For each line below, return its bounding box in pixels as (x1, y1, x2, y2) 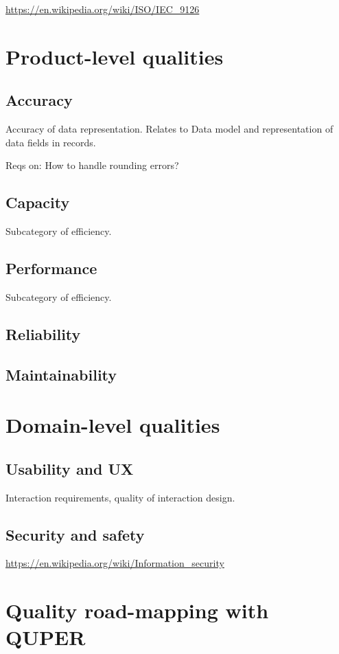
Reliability (5, 323, 81, 344)
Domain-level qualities (5, 411, 220, 439)
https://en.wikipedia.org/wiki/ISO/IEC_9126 (5, 2, 200, 16)
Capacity (5, 192, 70, 213)
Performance (5, 258, 97, 279)
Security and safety (5, 523, 145, 545)
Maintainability (5, 363, 117, 385)
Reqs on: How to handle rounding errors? (5, 158, 179, 172)
